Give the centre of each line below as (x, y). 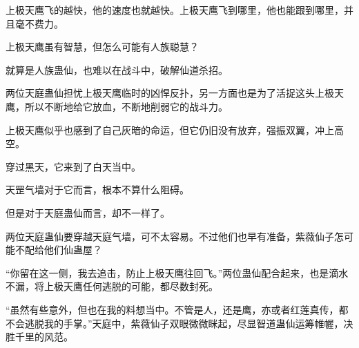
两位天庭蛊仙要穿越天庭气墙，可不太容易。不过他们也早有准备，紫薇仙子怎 (175, 236)
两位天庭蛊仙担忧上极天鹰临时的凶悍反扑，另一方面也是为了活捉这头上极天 (175, 93)
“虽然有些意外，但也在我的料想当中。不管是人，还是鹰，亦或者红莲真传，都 (177, 309)
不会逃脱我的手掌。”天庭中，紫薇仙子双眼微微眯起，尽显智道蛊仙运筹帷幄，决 (179, 323)
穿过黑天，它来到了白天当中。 (73, 166)
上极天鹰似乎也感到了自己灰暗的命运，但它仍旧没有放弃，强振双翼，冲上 (170, 129)
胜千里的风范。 (39, 337)
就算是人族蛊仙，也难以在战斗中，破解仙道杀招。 (117, 69)
